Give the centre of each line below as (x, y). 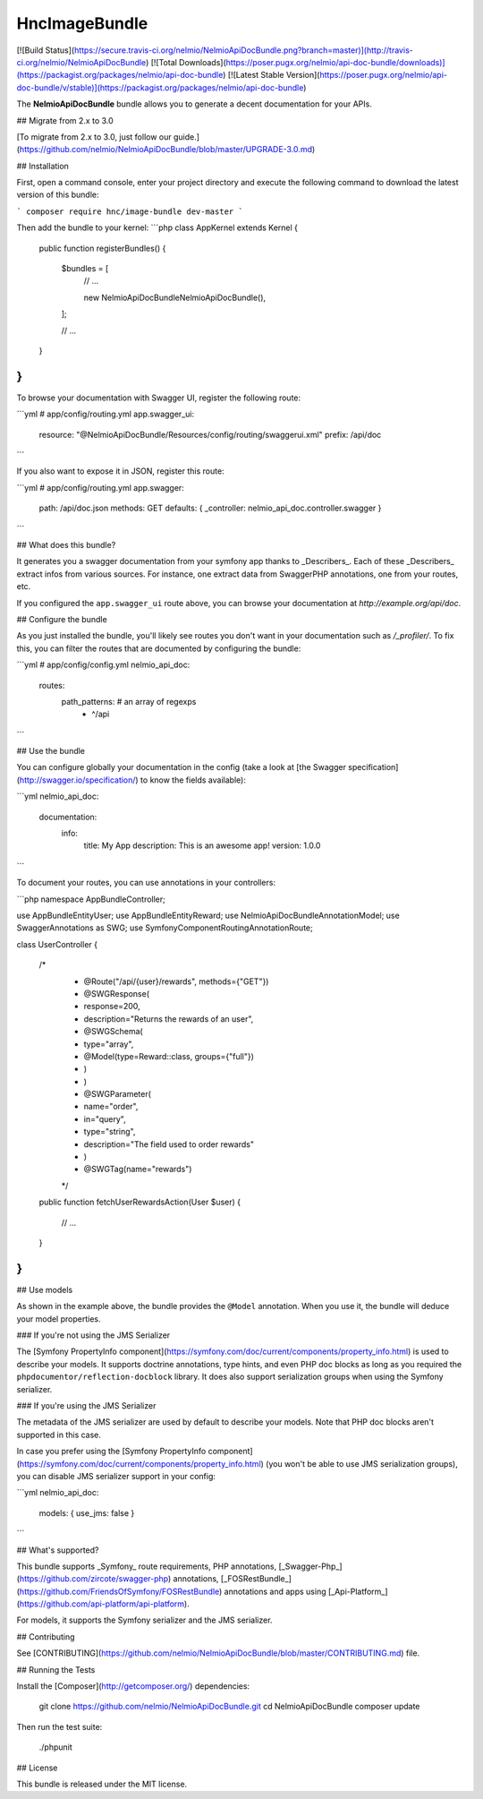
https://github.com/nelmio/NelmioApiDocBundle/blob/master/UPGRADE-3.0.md (166, 150)
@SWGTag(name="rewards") (138, 1169)
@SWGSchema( (113, 1032)
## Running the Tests (56, 1669)
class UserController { (57, 944)
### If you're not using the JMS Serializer (93, 1335)
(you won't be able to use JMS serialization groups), (361, 1463)
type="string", (110, 1132)
